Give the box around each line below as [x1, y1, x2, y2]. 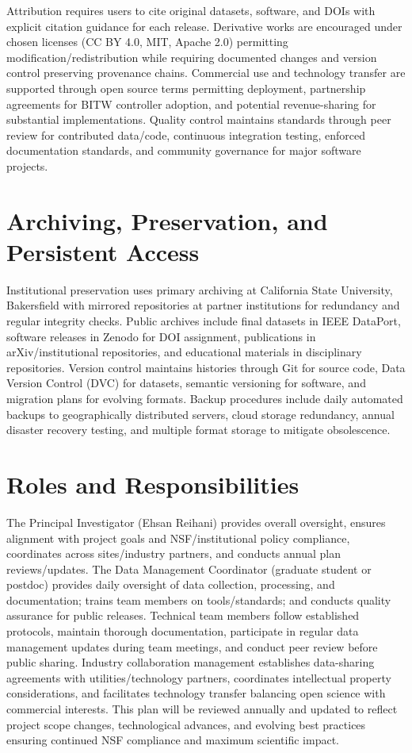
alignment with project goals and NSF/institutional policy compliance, [6, 529, 350, 546]
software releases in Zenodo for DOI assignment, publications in [6, 328, 316, 344]
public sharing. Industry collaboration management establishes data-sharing [6, 654, 375, 670]
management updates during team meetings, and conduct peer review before [6, 638, 378, 655]
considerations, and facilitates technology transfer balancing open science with [6, 685, 386, 701]
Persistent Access [6, 235, 200, 267]
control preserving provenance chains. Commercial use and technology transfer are [6, 64, 406, 81]
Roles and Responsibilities [6, 467, 299, 500]
